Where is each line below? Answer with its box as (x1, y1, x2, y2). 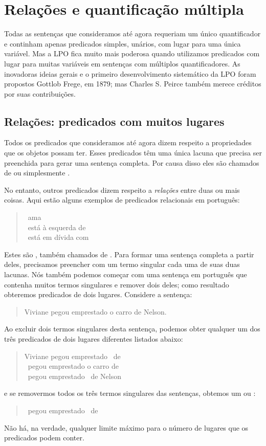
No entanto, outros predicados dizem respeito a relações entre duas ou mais (4, 184, 240, 195)
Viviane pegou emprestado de (24, 350, 121, 361)
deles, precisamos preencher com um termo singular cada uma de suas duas (4, 259, 240, 270)
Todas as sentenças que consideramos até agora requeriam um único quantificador (4, 28, 261, 39)
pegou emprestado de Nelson (28, 370, 121, 381)
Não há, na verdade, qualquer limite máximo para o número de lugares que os (4, 422, 249, 433)
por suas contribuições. (4, 88, 76, 99)
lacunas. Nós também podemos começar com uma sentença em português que (4, 269, 247, 280)
